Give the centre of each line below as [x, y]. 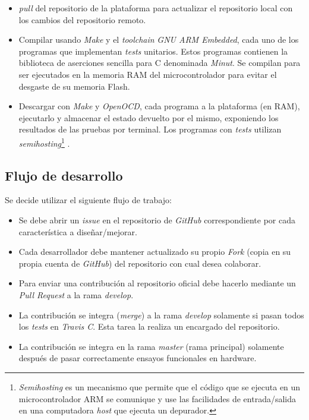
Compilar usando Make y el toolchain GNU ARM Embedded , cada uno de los [159, 40]
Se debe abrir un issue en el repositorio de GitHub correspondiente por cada [157, 220]
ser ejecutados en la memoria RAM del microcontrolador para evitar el [148, 74]
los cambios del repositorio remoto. [82, 19]
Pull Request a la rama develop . [76, 294]
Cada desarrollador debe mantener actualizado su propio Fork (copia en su [155, 252]
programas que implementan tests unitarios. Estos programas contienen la [153, 51]
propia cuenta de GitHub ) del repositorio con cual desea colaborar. [140, 263]
